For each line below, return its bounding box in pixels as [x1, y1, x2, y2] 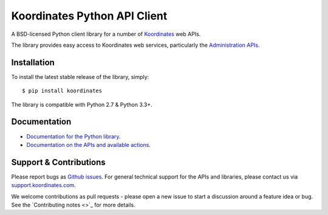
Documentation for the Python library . [26, 132, 121, 140]
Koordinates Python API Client [11, 9, 168, 22]
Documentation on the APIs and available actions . [26, 141, 151, 148]
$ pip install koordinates [22, 87, 103, 94]
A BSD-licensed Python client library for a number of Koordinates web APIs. [11, 30, 201, 38]
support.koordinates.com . [11, 182, 76, 189]
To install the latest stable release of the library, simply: [11, 73, 149, 80]
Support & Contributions [11, 157, 106, 167]
